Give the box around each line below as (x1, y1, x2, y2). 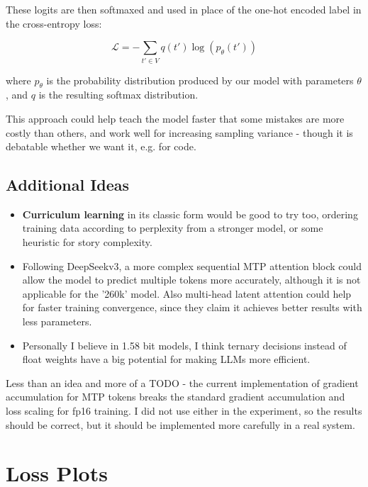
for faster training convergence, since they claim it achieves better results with (22, 300, 362, 315)
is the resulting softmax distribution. (38, 87, 199, 102)
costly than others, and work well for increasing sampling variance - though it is (6, 125, 353, 140)
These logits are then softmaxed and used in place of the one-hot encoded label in (6, 2, 362, 16)
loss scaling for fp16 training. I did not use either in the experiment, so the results (6, 403, 362, 418)
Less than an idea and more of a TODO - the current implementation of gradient (6, 375, 359, 390)
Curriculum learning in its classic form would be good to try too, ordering (22, 206, 358, 221)
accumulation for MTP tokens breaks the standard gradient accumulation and (6, 389, 345, 404)
